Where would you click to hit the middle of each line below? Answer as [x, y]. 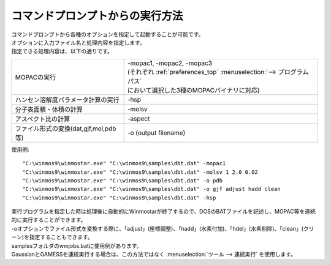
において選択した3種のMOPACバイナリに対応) [193, 90]
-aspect [139, 118]
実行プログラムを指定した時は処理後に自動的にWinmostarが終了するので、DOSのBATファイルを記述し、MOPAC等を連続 [163, 212]
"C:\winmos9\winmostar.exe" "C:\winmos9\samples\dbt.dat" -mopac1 [124, 163]
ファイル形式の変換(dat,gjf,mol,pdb [66, 129]
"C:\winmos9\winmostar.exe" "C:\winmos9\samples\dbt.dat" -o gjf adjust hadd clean [152, 189]
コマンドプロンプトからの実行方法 [97, 16]
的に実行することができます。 [49, 220]
